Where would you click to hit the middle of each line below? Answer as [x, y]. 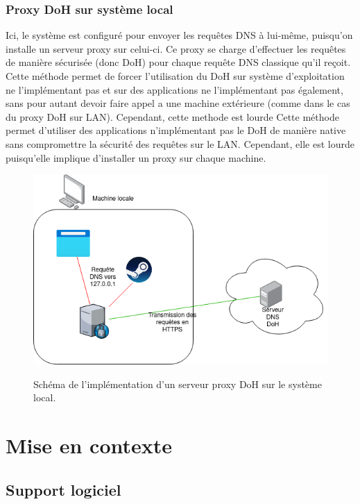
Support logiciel [63, 489]
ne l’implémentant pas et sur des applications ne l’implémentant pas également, [174, 89]
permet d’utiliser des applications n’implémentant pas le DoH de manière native [176, 130]
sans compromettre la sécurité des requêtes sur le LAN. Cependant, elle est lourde [180, 143]
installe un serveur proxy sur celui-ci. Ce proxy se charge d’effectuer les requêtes [176, 48]
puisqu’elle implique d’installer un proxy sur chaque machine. [136, 157]
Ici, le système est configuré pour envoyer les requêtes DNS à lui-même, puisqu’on [179, 35]
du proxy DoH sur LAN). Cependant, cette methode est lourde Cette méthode [172, 116]
